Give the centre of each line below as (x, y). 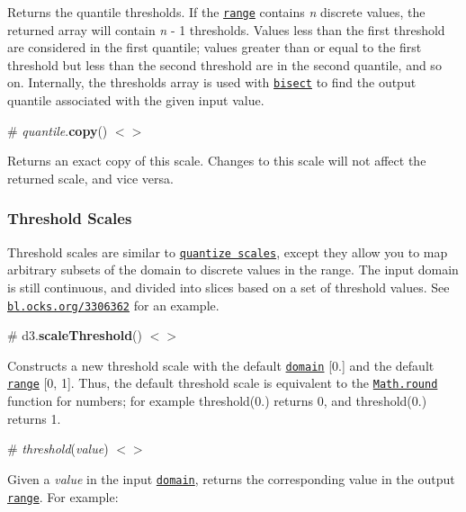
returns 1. (34, 418)
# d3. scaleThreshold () (75, 335)
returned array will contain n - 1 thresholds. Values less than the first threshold (226, 29)
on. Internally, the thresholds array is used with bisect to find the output (212, 82)
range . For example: (63, 496)
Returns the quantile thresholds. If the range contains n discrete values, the (216, 12)
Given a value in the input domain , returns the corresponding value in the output (231, 478)
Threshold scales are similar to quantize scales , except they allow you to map (228, 252)
